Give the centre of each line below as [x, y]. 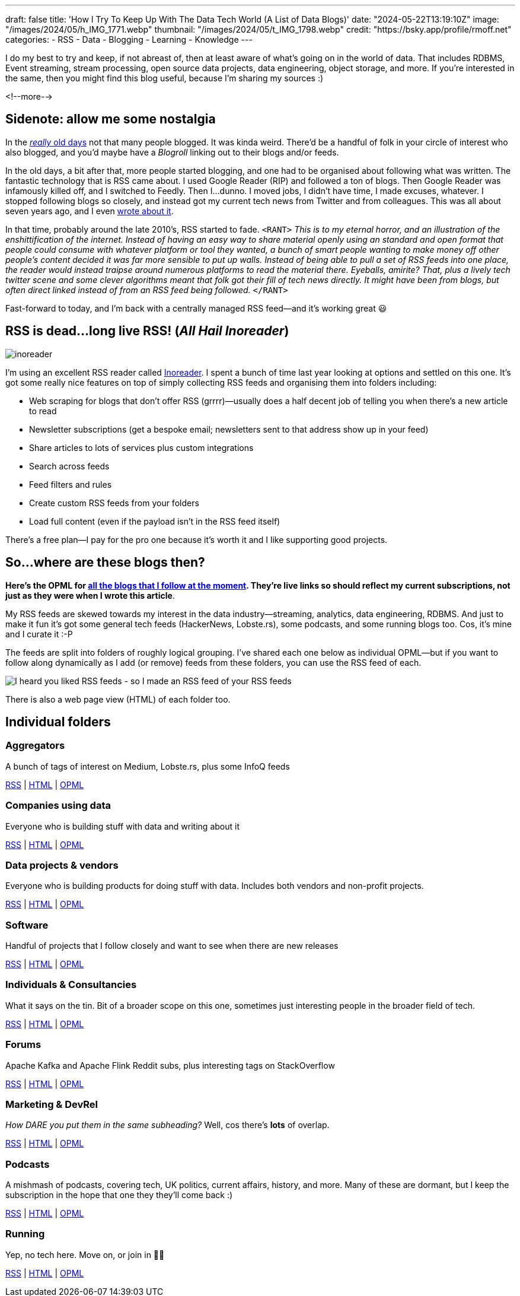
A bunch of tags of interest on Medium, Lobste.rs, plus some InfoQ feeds [148, 766]
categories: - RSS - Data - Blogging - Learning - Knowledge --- [129, 39]
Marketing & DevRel [52, 1104]
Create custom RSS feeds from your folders [114, 503]
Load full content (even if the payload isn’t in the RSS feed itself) [155, 521]
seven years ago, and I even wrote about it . [90, 211]
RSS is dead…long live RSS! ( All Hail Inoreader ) [147, 331]
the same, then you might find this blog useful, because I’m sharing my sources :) [165, 78]
